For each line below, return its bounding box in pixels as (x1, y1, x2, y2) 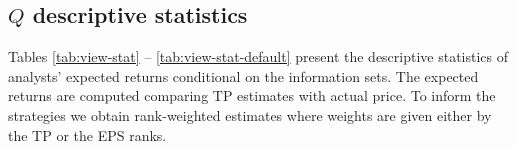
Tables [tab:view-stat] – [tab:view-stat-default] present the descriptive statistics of (8, 46, 509, 67)
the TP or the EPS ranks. (8, 124, 167, 145)
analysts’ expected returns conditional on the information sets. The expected (8, 65, 479, 86)
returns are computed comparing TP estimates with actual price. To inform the (8, 85, 496, 106)
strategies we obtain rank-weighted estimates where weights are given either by (8, 104, 492, 125)
